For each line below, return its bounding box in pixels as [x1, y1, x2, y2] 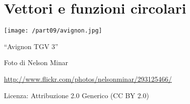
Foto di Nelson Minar [4, 57, 68, 68]
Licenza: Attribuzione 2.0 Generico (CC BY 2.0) [4, 90, 149, 100]
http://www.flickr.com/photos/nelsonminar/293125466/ [4, 73, 172, 84]
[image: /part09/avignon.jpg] [4, 27, 102, 35]
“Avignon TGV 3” [4, 41, 58, 51]
